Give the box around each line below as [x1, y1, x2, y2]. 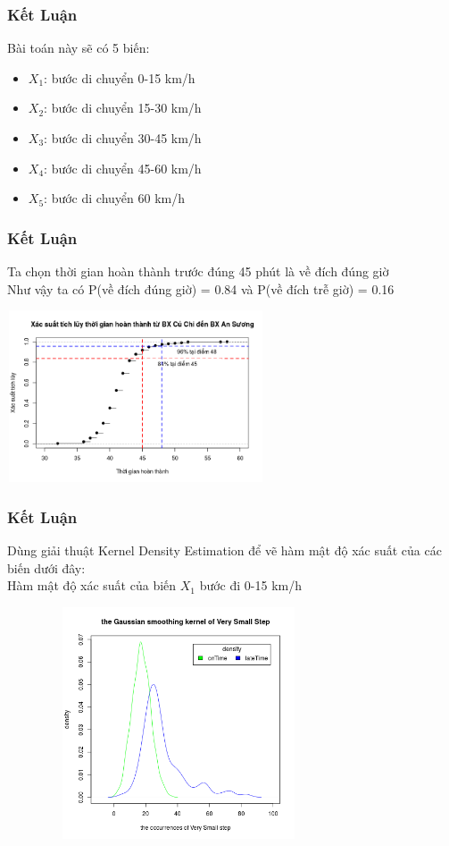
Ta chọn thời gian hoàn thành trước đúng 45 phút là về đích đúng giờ [7, 262, 389, 280]
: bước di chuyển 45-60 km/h [44, 158, 202, 177]
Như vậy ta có [7, 279, 85, 298]
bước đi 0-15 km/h [199, 576, 302, 595]
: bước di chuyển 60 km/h [44, 189, 185, 207]
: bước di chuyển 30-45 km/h [44, 129, 202, 147]
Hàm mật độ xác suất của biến [7, 576, 177, 595]
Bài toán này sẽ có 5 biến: [7, 38, 150, 57]
